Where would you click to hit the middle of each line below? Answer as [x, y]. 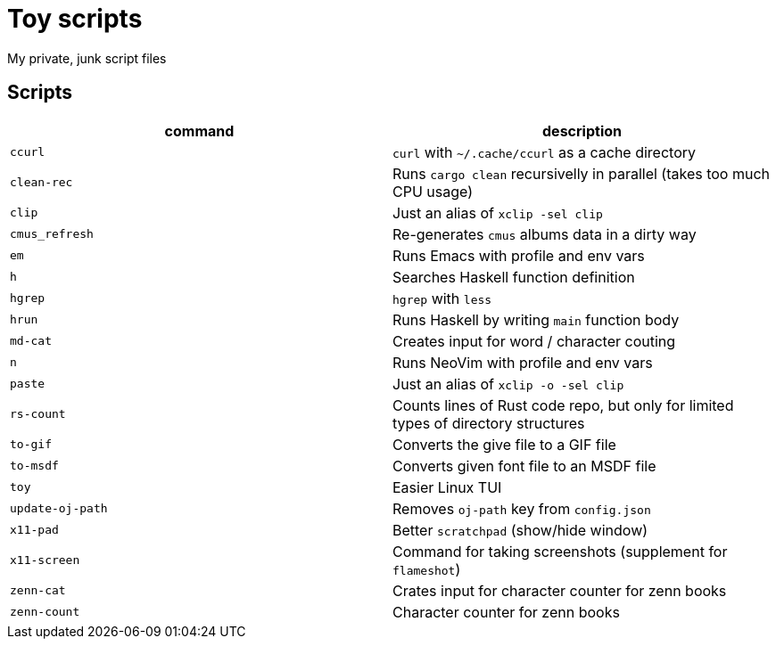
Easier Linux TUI [447, 487]
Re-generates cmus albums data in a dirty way [545, 234]
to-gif [31, 445]
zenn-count [45, 612]
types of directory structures [489, 423]
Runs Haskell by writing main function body [536, 319]
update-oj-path [59, 509]
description [582, 131]
